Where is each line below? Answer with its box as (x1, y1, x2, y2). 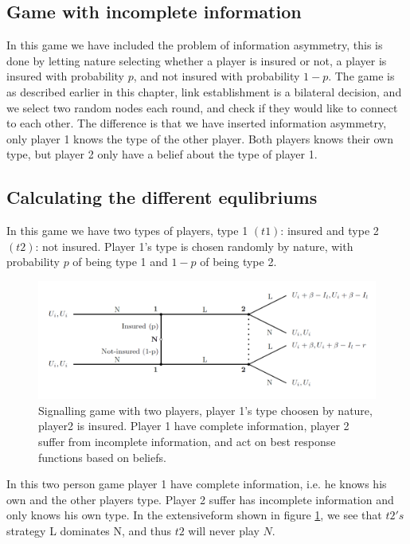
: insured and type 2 (280, 222, 379, 239)
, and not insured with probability (133, 68, 300, 84)
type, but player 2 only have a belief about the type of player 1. (6, 146, 318, 162)
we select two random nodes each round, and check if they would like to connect (6, 99, 398, 115)
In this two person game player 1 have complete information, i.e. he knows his (6, 476, 387, 492)
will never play (188, 522, 260, 538)
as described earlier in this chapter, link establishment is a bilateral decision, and (6, 83, 402, 100)
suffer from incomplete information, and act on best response (38, 432, 336, 449)
